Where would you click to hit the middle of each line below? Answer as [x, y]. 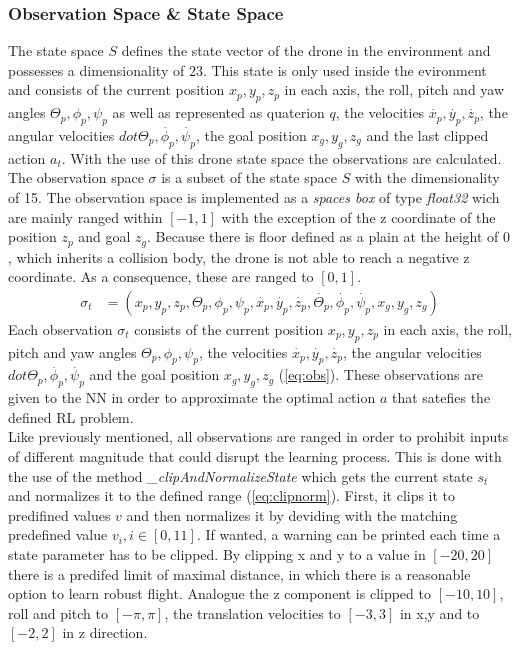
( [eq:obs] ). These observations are [380, 374]
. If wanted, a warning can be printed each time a [348, 534]
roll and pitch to [58, 612]
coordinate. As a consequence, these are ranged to [161, 276]
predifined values [59, 514]
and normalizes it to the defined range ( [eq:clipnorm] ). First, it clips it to [232, 495]
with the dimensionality [427, 177]
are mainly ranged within [85, 216]
